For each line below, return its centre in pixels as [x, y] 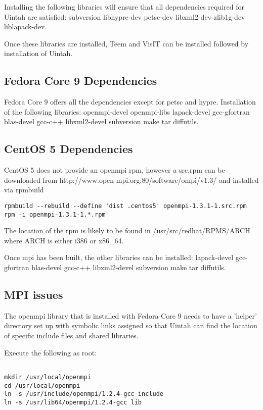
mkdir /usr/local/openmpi [48, 377]
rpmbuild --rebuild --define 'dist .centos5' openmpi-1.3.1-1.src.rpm [125, 206]
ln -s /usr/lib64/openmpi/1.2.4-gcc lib [73, 402]
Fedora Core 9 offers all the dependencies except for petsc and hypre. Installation [130, 102]
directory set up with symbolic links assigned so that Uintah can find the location [131, 325]
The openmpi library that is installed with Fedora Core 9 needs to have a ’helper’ [130, 315]
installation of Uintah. [38, 53]
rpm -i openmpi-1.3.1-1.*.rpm [55, 214]
